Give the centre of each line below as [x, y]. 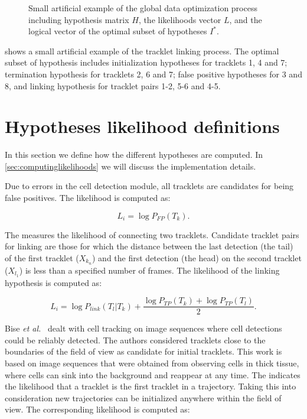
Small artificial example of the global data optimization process [143, 8]
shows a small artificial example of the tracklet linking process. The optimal [142, 51]
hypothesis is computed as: [53, 282]
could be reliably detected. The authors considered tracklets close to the [135, 340]
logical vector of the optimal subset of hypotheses [118, 31]
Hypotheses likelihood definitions [142, 126]
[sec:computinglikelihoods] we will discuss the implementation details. [130, 166]
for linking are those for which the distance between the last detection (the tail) [149, 246]
